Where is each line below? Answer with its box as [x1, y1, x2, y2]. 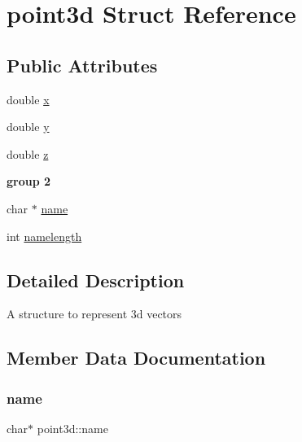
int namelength [7, 227, 82, 244]
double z [7, 145, 49, 162]
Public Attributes [7, 52, 158, 77]
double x [7, 90, 50, 107]
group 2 [7, 173, 51, 190]
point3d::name [37, 419, 108, 436]
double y [7, 118, 50, 135]
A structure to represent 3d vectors [7, 305, 182, 322]
